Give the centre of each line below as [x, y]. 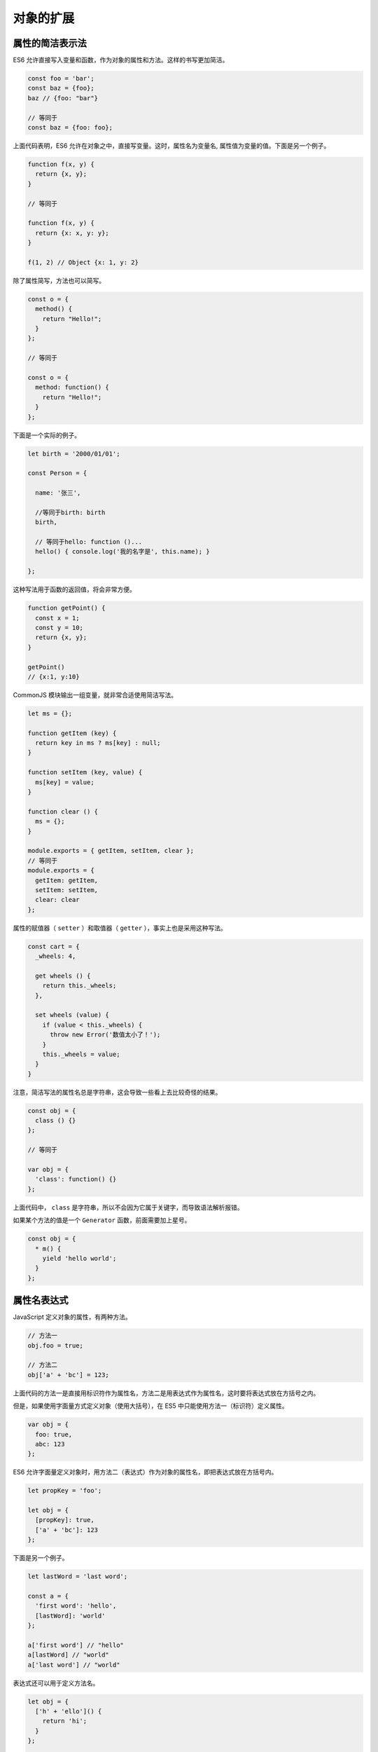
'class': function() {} [76, 1179]
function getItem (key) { [72, 733]
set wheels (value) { [72, 1015]
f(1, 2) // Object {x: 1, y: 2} [83, 262]
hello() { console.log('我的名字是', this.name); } [122, 552]
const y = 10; [59, 628]
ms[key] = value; [65, 782]
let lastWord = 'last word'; [78, 1576]
